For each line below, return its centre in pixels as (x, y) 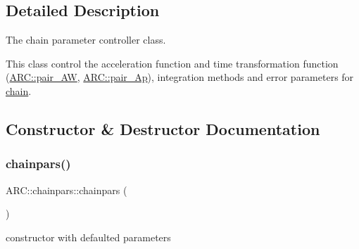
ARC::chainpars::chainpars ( (67, 190)
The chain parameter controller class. (86, 40)
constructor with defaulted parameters (88, 237)
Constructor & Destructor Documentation (163, 128)
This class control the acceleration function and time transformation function (172, 63)
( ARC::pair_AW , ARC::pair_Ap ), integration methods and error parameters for (180, 77)
